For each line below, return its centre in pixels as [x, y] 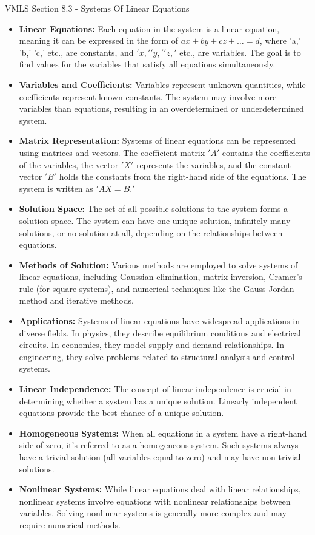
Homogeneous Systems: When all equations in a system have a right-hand [163, 433]
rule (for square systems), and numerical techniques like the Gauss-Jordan [157, 288]
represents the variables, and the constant [214, 164]
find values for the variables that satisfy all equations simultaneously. [147, 64]
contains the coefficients [266, 152]
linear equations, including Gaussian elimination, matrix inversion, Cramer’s [161, 277]
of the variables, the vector [69, 164]
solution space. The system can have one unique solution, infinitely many [155, 220]
